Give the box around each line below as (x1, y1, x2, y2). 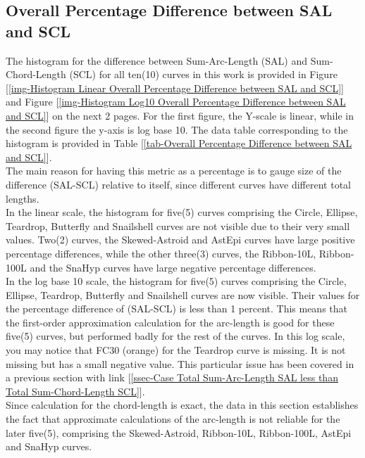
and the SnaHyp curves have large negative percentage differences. (30, 260, 316, 274)
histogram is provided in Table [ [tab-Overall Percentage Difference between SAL (6, 136, 352, 151)
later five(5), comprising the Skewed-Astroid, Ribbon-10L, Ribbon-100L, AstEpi (6, 425, 352, 440)
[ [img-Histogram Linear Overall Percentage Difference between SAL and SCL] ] (6, 80, 344, 95)
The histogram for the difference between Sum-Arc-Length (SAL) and (6, 53, 307, 68)
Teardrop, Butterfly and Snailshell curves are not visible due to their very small (6, 218, 350, 233)
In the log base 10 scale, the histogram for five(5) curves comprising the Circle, (6, 274, 347, 288)
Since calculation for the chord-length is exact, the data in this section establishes (6, 397, 359, 412)
